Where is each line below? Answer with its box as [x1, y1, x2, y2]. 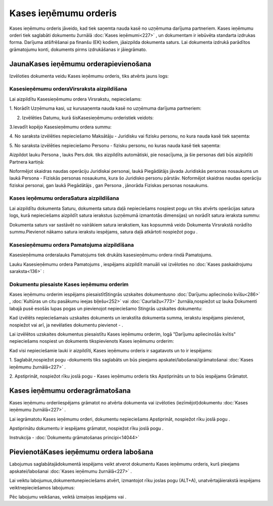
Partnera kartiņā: [9, 159, 44, 165]
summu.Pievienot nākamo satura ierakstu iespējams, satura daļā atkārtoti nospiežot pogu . [9, 228, 198, 235]
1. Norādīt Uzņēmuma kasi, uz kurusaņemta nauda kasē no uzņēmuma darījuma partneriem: [9, 105, 202, 111]
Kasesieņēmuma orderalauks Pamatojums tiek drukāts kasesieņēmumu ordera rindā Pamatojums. [9, 252, 213, 258]
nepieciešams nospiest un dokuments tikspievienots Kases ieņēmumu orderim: [9, 338, 174, 344]
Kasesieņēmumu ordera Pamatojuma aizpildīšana [9, 241, 134, 248]
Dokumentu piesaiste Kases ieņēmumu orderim [9, 281, 129, 288]
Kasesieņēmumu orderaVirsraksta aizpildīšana [9, 85, 127, 93]
